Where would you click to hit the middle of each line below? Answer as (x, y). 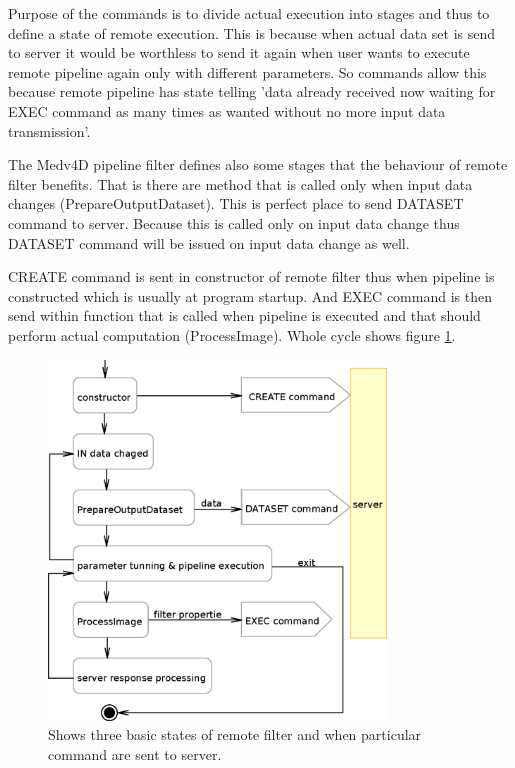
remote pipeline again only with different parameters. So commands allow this (247, 71)
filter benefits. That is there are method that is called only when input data (240, 183)
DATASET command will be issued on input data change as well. (209, 242)
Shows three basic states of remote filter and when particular (235, 734)
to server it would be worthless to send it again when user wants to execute (239, 52)
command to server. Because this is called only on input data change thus (234, 222)
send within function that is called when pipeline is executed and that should (244, 315)
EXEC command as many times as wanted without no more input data (227, 110)
